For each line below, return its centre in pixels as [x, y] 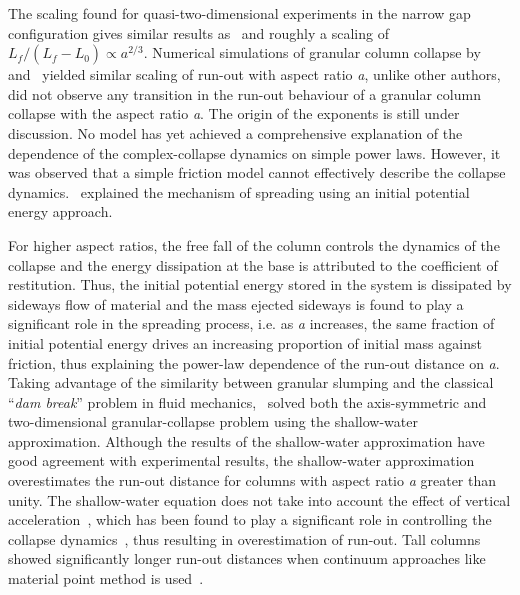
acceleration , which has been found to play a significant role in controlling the [250, 519]
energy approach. [60, 211]
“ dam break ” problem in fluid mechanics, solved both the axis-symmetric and [247, 401]
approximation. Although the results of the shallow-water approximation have [246, 440]
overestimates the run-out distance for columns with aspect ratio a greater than [252, 480]
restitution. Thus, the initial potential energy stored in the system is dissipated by [260, 284]
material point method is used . [106, 578]
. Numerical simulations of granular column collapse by [312, 52]
